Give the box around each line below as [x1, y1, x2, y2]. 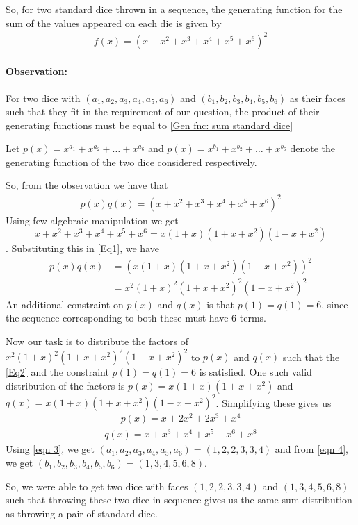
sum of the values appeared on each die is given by [6, 15, 222, 30]
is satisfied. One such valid [199, 365, 312, 379]
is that [206, 297, 234, 311]
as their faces [289, 90, 345, 105]
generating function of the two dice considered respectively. [6, 154, 257, 169]
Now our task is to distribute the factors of [6, 334, 188, 349]
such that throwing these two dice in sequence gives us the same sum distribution [6, 492, 352, 507]
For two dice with [6, 90, 81, 105]
